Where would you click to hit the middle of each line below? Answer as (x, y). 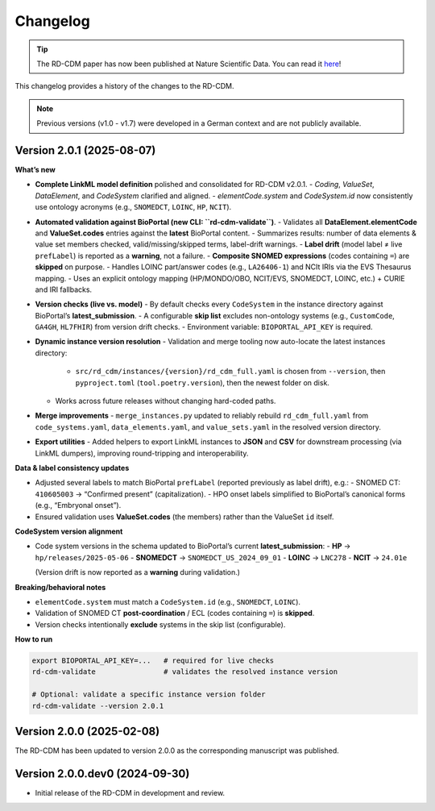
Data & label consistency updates (72, 468)
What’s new (35, 170)
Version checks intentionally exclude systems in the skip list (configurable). (160, 624)
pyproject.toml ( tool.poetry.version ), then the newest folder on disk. (203, 382)
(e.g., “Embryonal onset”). (78, 505)
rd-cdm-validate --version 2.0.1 (98, 706)
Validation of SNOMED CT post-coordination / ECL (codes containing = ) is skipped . (175, 613)
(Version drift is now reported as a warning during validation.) (138, 572)
